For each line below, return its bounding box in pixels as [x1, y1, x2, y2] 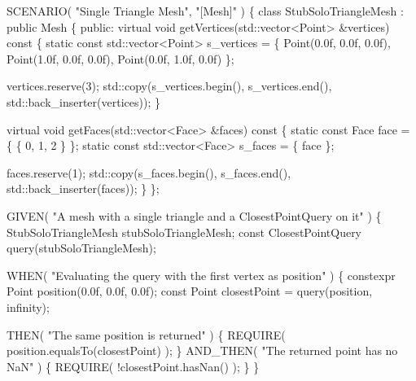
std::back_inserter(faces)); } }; [7, 180, 160, 197]
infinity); [7, 298, 50, 315]
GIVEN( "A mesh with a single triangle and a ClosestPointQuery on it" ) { [7, 207, 382, 224]
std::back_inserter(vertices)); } [7, 93, 160, 110]
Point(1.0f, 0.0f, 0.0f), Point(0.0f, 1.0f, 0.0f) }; [7, 50, 234, 67]
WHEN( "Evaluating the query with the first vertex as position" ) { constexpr [7, 266, 396, 283]
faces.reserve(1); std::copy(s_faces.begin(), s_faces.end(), [7, 164, 291, 181]
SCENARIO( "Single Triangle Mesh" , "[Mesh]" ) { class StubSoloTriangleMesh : [7, 2, 404, 19]
